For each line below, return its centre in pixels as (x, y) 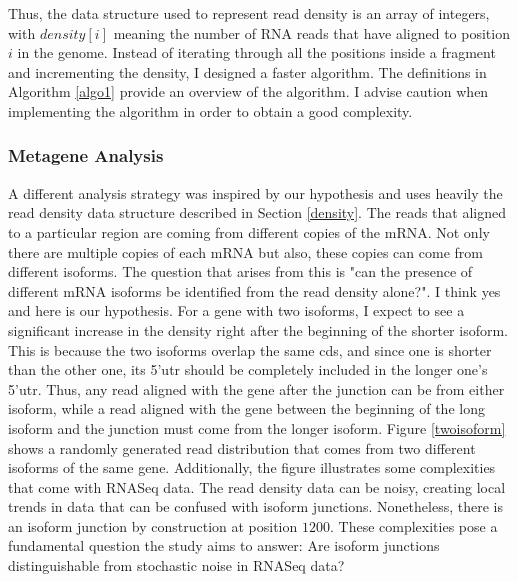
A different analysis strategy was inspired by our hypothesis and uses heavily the (255, 192)
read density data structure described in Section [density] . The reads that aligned (257, 212)
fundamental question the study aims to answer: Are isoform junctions (224, 545)
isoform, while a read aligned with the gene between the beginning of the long (246, 408)
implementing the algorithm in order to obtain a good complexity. (210, 110)
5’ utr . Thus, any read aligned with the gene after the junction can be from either (256, 388)
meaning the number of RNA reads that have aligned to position (311, 32)
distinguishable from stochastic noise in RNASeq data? (176, 565)
